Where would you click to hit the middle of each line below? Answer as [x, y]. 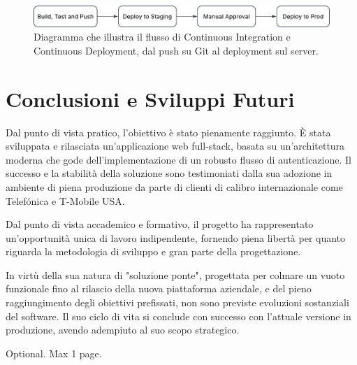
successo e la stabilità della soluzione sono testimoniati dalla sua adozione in [169, 173]
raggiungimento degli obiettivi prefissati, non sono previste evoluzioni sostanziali [177, 302]
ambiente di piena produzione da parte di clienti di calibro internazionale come [174, 186]
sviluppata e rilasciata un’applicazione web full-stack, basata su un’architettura [175, 146]
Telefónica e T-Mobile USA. [65, 200]
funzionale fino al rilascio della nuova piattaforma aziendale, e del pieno [159, 288]
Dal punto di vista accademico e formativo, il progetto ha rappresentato [160, 224]
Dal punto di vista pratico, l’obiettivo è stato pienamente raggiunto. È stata [168, 132]
